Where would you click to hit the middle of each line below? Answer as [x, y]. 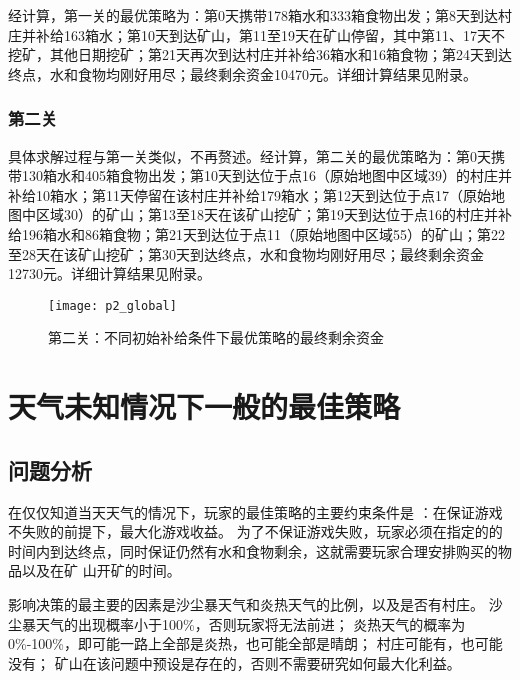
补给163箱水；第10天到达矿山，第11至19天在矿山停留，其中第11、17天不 [270, 34]
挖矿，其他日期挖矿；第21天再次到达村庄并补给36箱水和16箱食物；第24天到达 [260, 54]
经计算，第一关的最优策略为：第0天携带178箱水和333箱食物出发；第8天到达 [253, 15]
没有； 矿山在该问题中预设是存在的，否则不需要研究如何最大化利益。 [234, 662]
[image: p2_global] [112, 305]
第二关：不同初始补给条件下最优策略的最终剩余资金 [216, 337]
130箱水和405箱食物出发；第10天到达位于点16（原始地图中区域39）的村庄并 [266, 175]
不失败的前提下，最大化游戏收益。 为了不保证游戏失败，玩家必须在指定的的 [255, 531]
